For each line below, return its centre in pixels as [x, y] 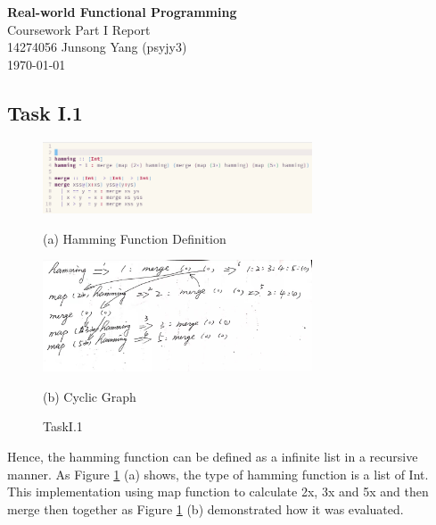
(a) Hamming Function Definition [135, 238]
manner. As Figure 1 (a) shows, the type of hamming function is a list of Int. [218, 474]
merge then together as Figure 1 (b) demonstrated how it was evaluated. [206, 508]
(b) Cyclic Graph [90, 396]
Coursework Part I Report [79, 29]
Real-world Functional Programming [122, 12]
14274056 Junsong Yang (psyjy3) [97, 47]
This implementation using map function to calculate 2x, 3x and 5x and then [218, 492]
